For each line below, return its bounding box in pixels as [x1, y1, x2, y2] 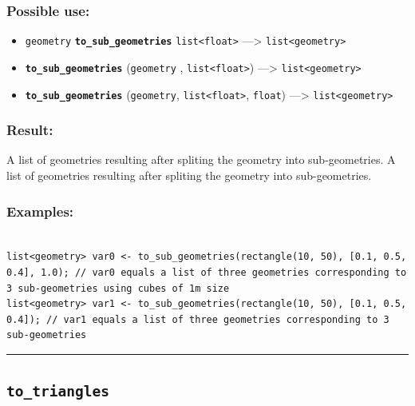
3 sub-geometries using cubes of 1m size [6, 282, 230, 294]
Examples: [6, 201, 74, 221]
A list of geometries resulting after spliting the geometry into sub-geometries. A [6, 151, 396, 168]
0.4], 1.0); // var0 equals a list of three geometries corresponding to [6, 267, 407, 278]
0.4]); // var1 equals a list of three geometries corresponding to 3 [6, 313, 389, 325]
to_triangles [6, 383, 109, 400]
